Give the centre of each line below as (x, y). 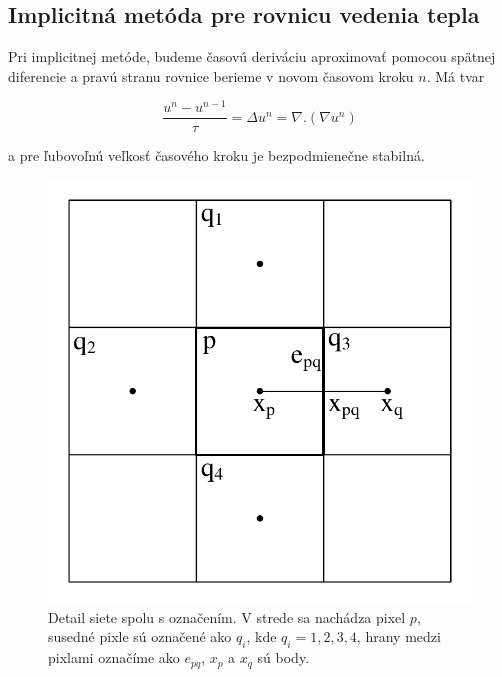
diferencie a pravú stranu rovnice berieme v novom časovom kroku (211, 75)
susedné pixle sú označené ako (140, 636)
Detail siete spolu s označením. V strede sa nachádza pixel (227, 616)
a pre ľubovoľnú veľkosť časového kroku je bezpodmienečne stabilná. (216, 154)
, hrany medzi (398, 636)
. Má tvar (455, 75)
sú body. (283, 657)
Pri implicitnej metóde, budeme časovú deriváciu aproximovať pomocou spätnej (252, 56)
